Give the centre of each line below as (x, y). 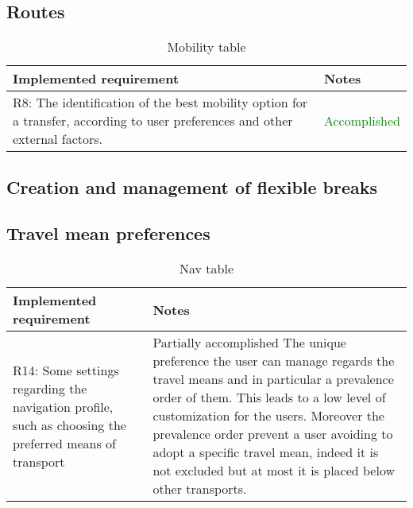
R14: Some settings (66, 370)
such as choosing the (69, 425)
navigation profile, (63, 406)
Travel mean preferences (108, 233)
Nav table (206, 269)
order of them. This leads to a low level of (269, 397)
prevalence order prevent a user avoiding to (273, 434)
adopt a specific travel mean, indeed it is (266, 452)
